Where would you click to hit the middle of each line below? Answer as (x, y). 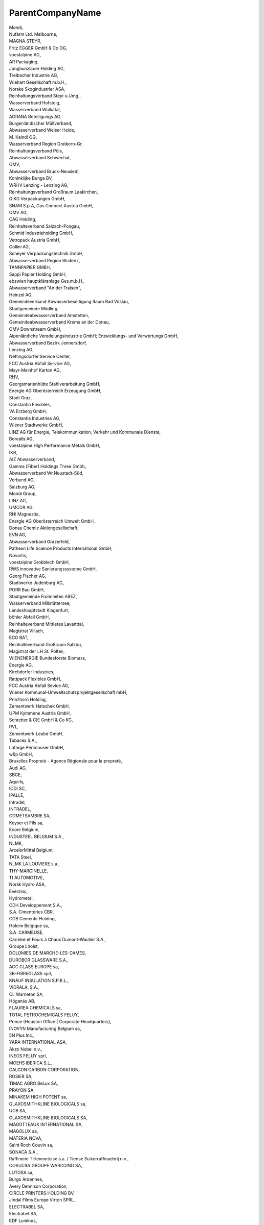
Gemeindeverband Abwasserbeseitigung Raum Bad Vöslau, (69, 302)
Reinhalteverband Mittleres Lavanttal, (46, 624)
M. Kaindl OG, (23, 137)
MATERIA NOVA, (26, 1138)
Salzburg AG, (22, 487)
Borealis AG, (22, 439)
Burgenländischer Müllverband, (41, 123)
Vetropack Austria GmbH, (35, 240)
